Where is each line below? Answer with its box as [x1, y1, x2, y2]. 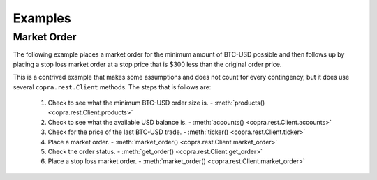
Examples [13, 10, 71, 26]
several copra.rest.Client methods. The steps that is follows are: [13, 82, 212, 91]
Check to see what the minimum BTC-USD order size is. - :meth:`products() [47, 98, 265, 107]
